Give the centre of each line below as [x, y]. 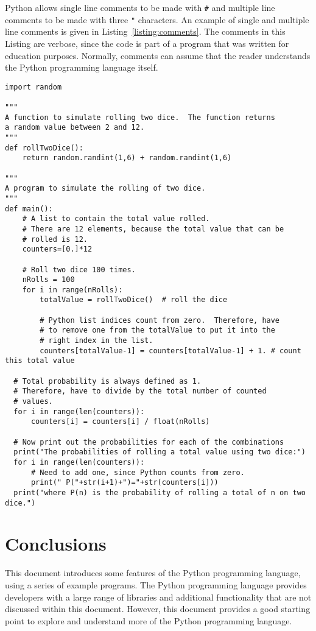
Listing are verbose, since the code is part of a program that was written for [147, 43]
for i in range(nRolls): [72, 290]
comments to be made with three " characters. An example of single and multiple [157, 19]
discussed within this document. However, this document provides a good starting [158, 609]
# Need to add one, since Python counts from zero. [138, 472]
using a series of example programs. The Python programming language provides [156, 584]
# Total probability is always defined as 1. [107, 381]
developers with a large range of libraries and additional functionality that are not [158, 597]
